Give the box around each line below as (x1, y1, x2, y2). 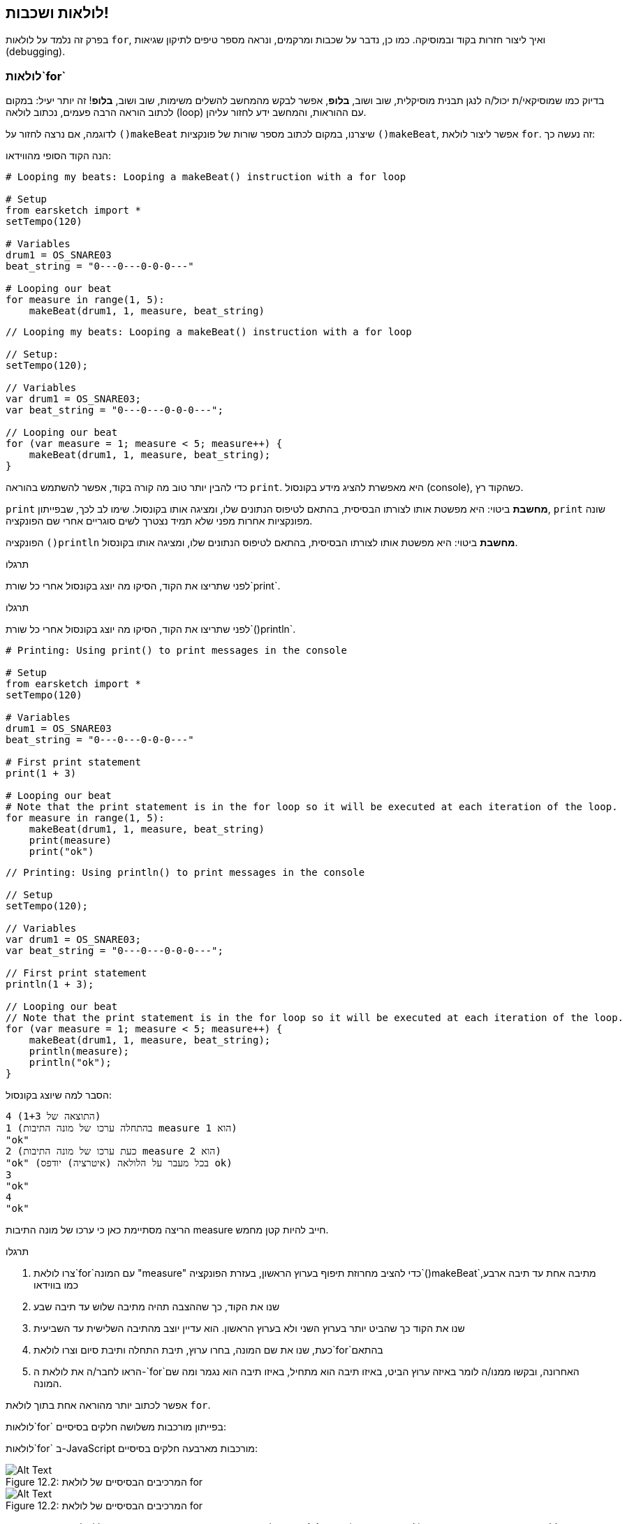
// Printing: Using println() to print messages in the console (6, 867, 365, 879)
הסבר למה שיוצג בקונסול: (6, 1089, 112, 1101)
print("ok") (29, 846, 94, 858)
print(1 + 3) (6, 768, 77, 779)
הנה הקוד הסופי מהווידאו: (6, 149, 112, 162)
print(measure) (29, 835, 112, 847)
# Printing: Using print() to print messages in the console (6, 645, 347, 657)
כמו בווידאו (34, 1279, 79, 1291)
